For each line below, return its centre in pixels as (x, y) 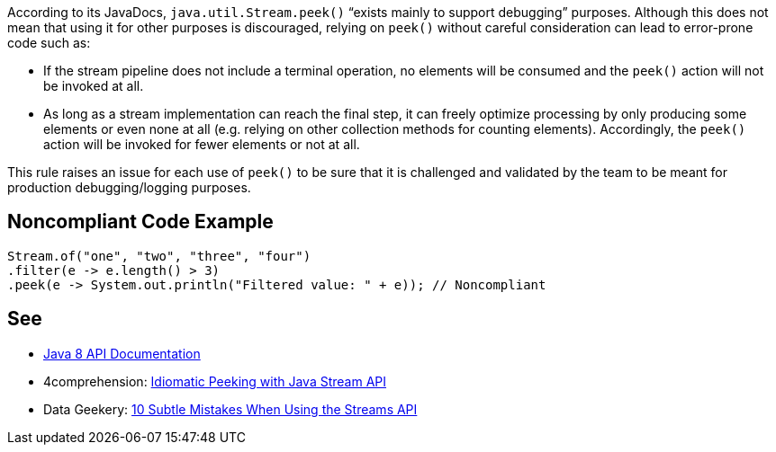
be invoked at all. (94, 86)
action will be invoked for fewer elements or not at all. (202, 144)
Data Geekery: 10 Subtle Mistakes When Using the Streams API (230, 409)
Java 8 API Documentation (122, 353)
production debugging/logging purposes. (129, 187)
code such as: (49, 43)
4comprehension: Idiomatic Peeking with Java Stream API (215, 381)
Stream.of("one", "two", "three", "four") (159, 256)
